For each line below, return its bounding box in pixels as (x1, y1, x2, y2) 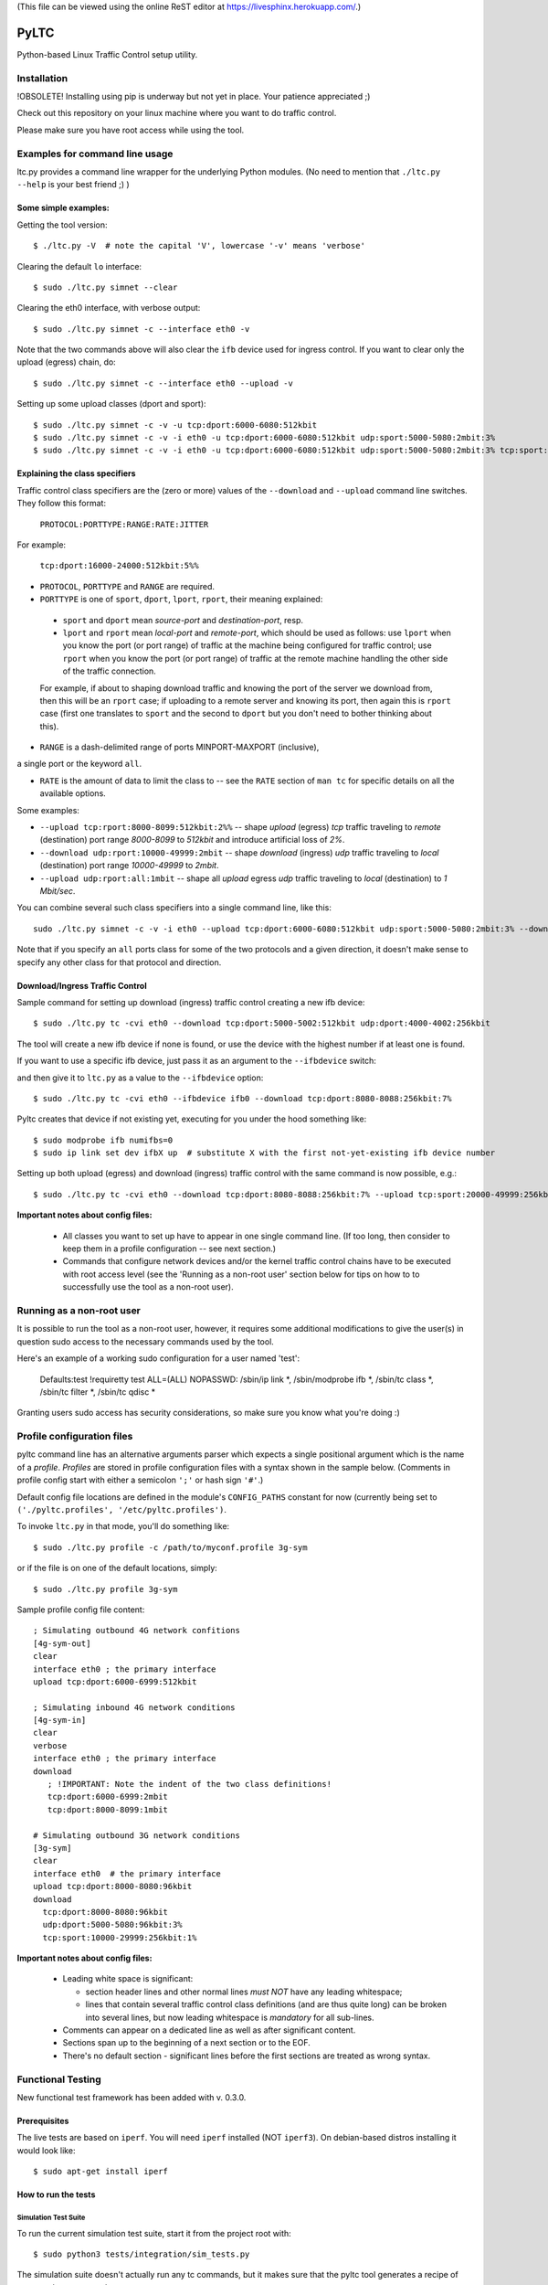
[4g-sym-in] (33, 1715, 87, 1726)
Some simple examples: (16, 202, 110, 214)
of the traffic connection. (62, 665, 157, 676)
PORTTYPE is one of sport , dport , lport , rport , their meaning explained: (39, 594, 323, 605)
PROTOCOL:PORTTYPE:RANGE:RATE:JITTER (39, 519, 209, 529)
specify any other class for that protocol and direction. (16, 956, 222, 968)
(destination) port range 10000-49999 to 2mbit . (39, 860, 219, 871)
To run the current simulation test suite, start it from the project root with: (16, 2227, 291, 2238)
